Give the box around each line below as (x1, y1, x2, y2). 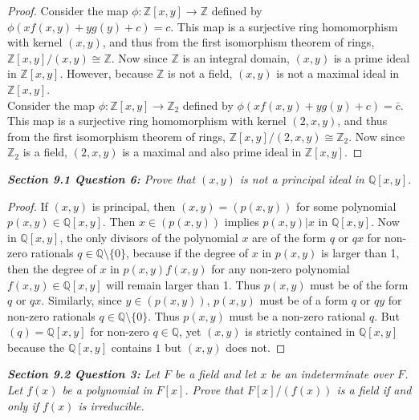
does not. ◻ (226, 338, 286, 355)
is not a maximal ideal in (276, 65, 400, 82)
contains (111, 338, 152, 355)
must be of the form (310, 276, 409, 293)
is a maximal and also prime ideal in (122, 143, 302, 160)
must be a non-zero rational (229, 307, 366, 324)
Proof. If (7, 197, 48, 214)
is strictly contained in (245, 323, 356, 340)
